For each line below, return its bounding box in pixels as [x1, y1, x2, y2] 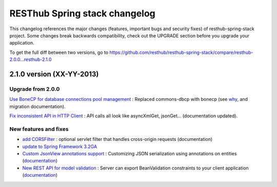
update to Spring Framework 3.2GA [22, 143, 97, 150]
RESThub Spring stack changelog [9, 8, 156, 19]
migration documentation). [9, 103, 66, 110]
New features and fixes [9, 126, 69, 133]
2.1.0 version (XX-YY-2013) [9, 70, 99, 78]
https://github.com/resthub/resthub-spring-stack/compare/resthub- [109, 49, 253, 55]
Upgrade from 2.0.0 [9, 85, 60, 92]
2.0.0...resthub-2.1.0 [9, 56, 52, 63]
